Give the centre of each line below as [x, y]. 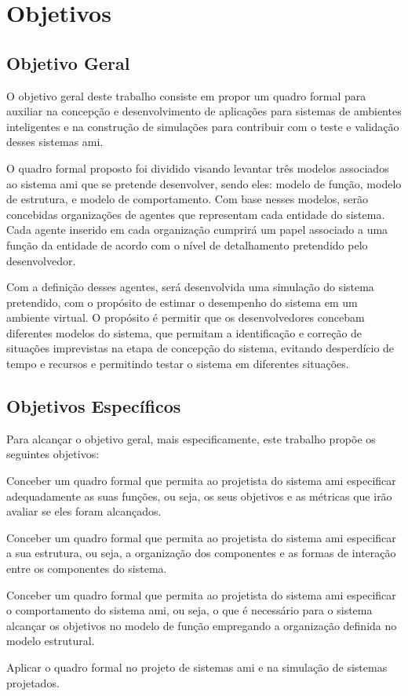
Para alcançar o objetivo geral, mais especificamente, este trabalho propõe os [191, 438]
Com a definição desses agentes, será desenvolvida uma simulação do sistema [190, 287]
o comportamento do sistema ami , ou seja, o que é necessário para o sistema [189, 610]
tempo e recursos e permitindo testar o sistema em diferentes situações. [178, 364]
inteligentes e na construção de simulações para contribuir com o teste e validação [203, 126]
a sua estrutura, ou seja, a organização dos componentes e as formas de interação [201, 553]
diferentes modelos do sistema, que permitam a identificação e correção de [184, 332]
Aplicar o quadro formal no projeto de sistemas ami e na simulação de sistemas [197, 667]
